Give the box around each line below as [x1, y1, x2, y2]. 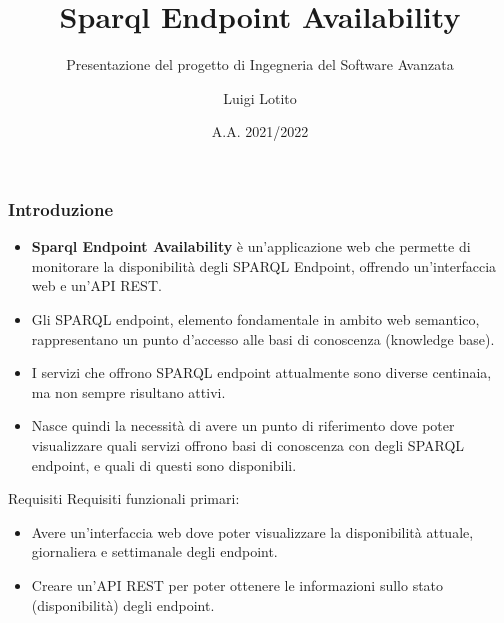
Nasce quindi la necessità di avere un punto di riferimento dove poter [31, 415, 455, 436]
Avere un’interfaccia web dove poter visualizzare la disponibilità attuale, [31, 521, 474, 542]
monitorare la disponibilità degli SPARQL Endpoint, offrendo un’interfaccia [31, 255, 497, 276]
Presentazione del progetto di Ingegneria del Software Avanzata [66, 54, 454, 75]
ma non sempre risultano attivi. [31, 381, 226, 402]
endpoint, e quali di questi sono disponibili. [31, 454, 297, 475]
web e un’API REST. [31, 275, 162, 296]
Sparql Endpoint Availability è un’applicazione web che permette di [31, 236, 471, 257]
